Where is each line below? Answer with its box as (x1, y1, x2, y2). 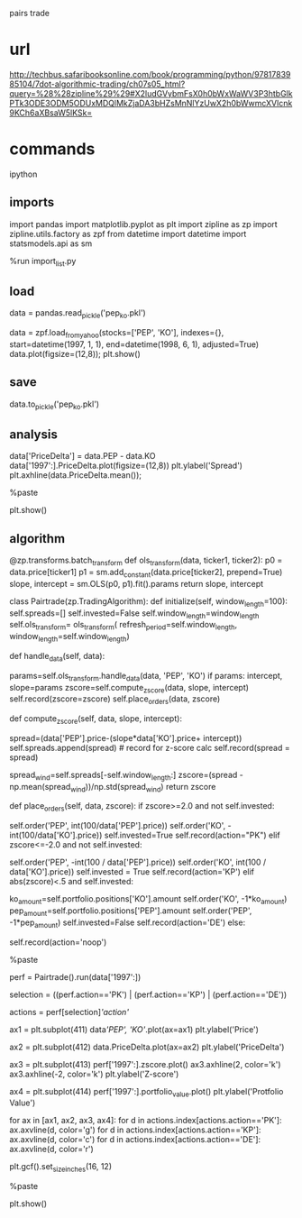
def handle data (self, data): (9, 650, 105, 664)
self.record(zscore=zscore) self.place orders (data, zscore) (9, 693, 221, 707)
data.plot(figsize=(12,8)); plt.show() (9, 348, 142, 359)
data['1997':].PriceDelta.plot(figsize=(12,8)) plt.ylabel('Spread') (9, 460, 243, 472)
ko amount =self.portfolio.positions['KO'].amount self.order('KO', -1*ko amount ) (9, 893, 288, 907)
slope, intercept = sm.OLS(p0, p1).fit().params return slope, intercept (9, 578, 264, 589)
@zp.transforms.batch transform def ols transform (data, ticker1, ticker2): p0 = (9, 554, 283, 567)
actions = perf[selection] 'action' (9, 1006, 129, 1017)
